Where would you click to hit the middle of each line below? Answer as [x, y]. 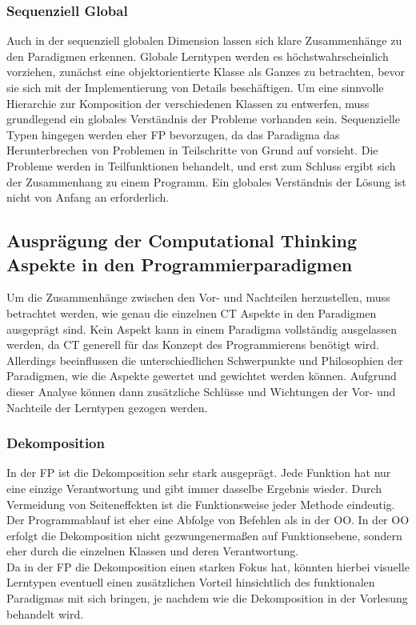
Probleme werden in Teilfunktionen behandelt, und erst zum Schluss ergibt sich [201, 165]
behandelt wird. [45, 613]
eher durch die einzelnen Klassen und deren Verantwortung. [153, 551]
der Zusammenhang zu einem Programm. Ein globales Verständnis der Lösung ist [206, 181]
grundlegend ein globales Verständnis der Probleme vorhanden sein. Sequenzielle [203, 119]
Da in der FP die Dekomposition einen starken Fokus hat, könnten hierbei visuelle [208, 566]
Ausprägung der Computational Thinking [182, 240]
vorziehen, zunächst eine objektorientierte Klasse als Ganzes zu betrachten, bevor [206, 72]
